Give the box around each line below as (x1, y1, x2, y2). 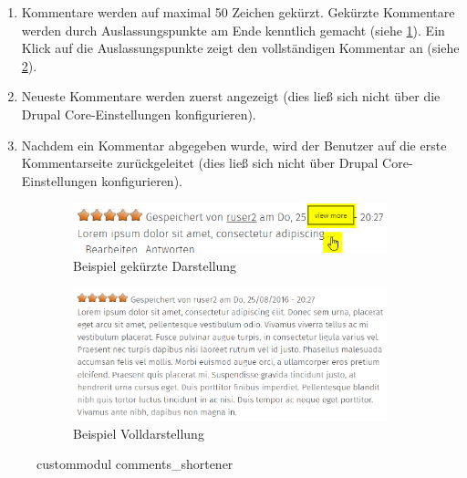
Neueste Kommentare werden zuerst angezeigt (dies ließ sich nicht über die (21, 87, 441, 106)
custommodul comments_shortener (36, 454, 233, 473)
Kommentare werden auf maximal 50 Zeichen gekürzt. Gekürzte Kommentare (21, 3, 455, 21)
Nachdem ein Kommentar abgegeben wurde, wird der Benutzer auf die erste (21, 135, 447, 154)
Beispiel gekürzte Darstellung (73, 256, 237, 275)
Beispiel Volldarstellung (73, 423, 204, 442)
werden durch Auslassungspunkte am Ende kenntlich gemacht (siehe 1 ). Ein (21, 20, 445, 39)
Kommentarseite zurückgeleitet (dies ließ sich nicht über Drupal (21, 153, 379, 172)
